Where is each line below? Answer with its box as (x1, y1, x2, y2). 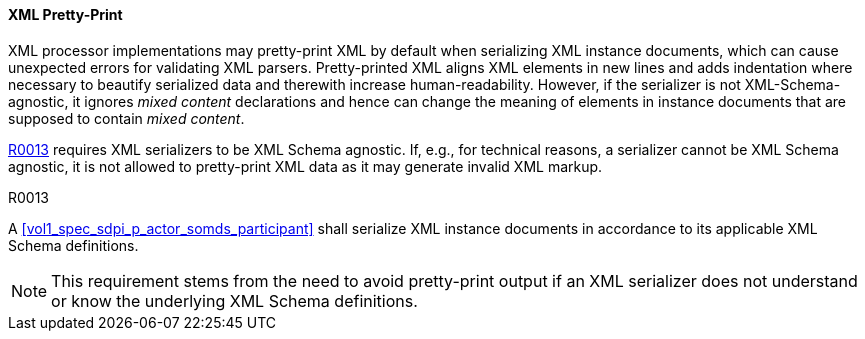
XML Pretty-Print (8, 6, 123, 23)
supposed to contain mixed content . (8, 109, 245, 127)
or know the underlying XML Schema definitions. (51, 290, 418, 311)
